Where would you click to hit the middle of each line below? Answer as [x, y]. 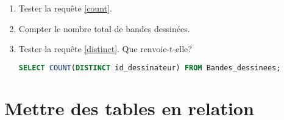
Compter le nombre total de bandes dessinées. [104, 28]
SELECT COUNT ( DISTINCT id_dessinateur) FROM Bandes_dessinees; [150, 68]
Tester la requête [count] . [65, 8]
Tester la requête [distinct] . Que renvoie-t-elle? [105, 49]
